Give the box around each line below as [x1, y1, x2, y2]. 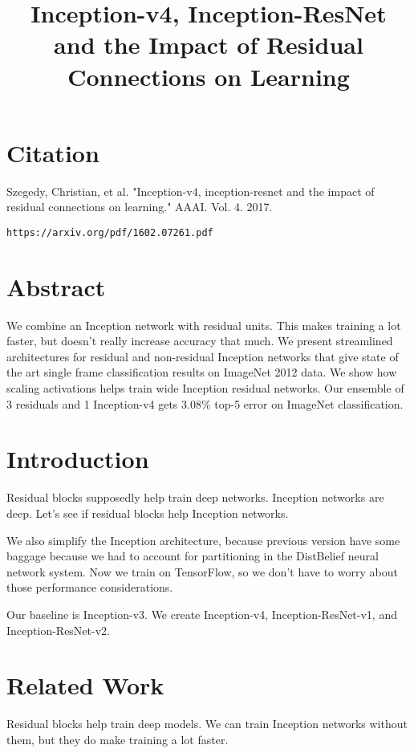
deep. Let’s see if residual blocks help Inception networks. [6, 504, 289, 521]
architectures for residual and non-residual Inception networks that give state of [6, 348, 399, 364]
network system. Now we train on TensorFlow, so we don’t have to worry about [6, 563, 398, 580]
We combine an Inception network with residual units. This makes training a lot [6, 316, 401, 333]
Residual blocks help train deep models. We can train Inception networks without [6, 715, 408, 732]
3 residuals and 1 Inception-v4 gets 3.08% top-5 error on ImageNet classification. [6, 395, 404, 412]
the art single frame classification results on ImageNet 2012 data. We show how [6, 364, 397, 381]
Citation [6, 136, 99, 169]
